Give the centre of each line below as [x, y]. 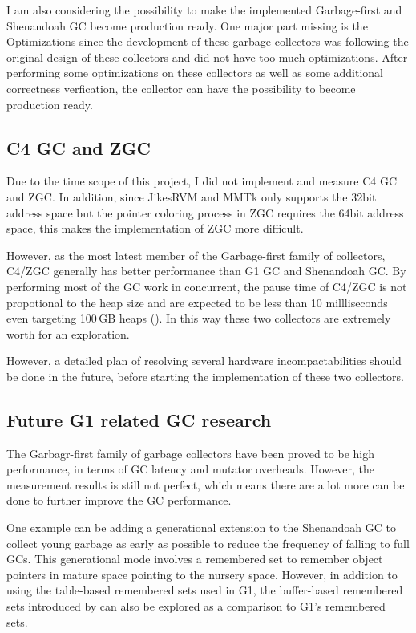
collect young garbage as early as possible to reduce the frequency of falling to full [208, 543]
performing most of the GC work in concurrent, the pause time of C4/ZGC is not [207, 286]
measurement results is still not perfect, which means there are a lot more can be [206, 484]
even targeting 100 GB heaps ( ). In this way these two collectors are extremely [199, 318]
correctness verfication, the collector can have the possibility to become [181, 88]
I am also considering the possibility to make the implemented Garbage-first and [204, 10]
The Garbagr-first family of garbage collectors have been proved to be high [190, 453]
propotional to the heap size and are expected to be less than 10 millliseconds [197, 302]
